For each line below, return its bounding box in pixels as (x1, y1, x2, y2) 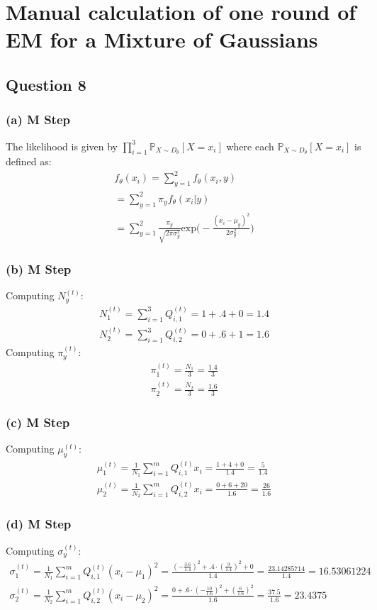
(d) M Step (6, 515, 72, 533)
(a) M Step (6, 111, 71, 128)
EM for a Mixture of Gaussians (6, 25, 318, 54)
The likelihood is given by (6, 138, 118, 153)
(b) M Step (6, 260, 72, 278)
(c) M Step (6, 413, 70, 431)
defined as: (6, 154, 52, 169)
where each (226, 138, 274, 153)
